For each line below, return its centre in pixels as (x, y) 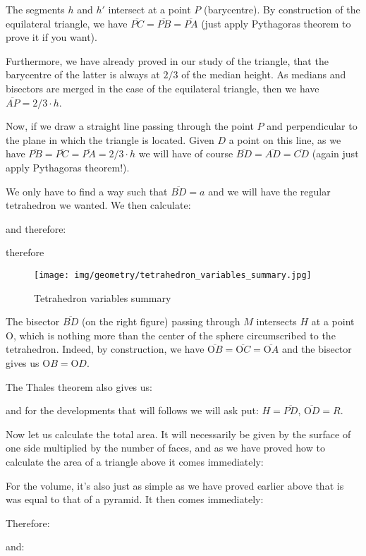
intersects (276, 321)
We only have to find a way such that (87, 191)
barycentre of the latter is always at (83, 74)
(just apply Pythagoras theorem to (276, 23)
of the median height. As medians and (264, 74)
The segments (35, 9)
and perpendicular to (312, 126)
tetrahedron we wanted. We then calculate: (98, 205)
